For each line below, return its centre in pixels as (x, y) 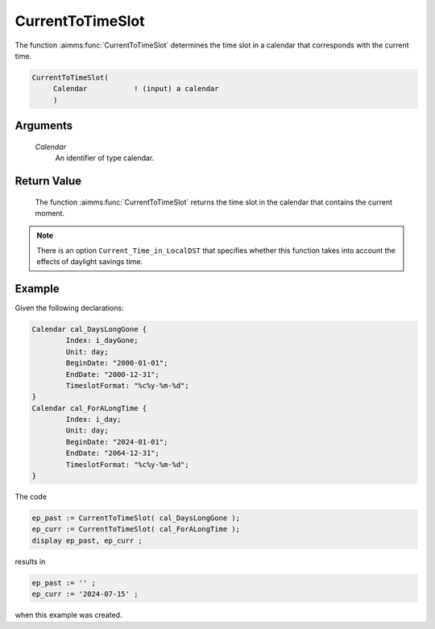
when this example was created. (68, 615)
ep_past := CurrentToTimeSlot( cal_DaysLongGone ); (136, 518)
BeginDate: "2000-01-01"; (117, 363)
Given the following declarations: (69, 308)
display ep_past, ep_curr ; (87, 540)
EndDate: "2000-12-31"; (113, 374)
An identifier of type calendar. (105, 158)
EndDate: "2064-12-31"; (113, 453)
